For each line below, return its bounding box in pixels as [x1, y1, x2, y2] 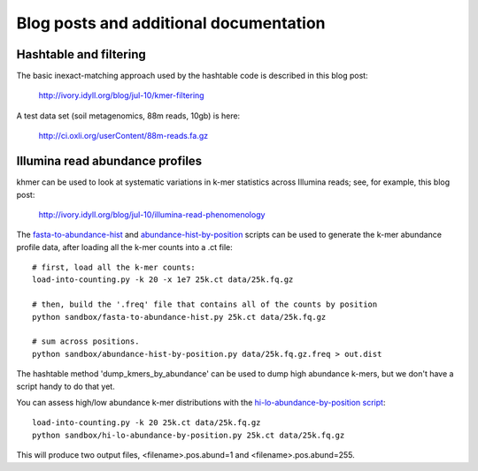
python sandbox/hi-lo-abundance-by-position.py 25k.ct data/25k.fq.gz [32, 429, 345, 440]
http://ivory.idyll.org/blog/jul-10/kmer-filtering [38, 90, 204, 101]
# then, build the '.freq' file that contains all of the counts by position [32, 300, 378, 309]
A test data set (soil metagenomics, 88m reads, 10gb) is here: [16, 110, 241, 121]
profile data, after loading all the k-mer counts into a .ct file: [16, 241, 234, 252]
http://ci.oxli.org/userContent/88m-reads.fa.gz [38, 131, 209, 141]
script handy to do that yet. [16, 381, 115, 391]
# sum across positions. [32, 337, 140, 346]
